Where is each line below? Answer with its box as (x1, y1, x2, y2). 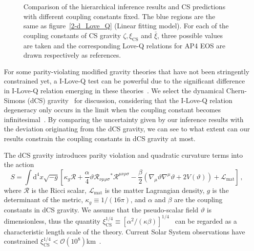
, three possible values (157, 30, 223, 40)
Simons (4, 95, 25, 105)
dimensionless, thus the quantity (4, 215, 101, 226)
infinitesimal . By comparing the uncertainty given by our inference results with (4, 114, 244, 124)
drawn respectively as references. (23, 50, 121, 60)
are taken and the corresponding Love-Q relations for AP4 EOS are (23, 40, 226, 50)
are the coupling (174, 194, 223, 205)
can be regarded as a (175, 215, 237, 226)
